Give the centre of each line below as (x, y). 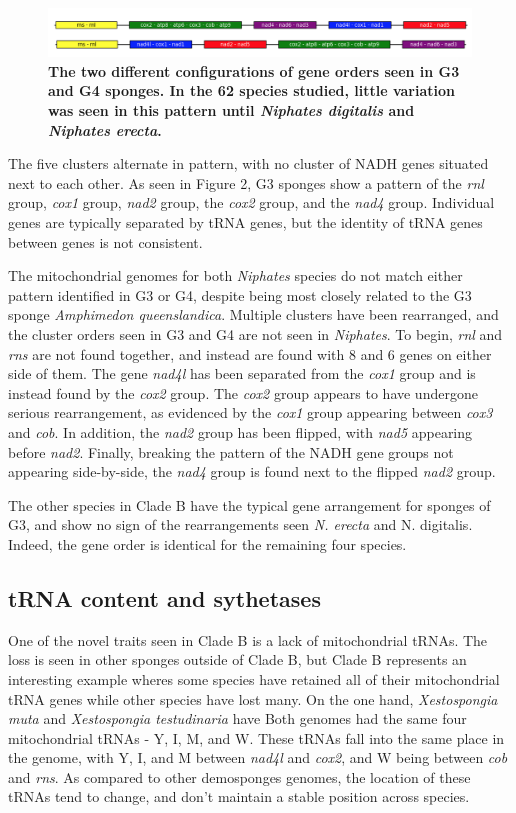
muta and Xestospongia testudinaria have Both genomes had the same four (237, 718)
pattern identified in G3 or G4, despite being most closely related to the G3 (240, 294)
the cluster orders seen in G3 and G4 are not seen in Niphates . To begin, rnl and (255, 333)
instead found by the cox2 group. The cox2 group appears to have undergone (243, 392)
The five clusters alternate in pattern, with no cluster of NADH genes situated (248, 163)
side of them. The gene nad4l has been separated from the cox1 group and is (242, 373)
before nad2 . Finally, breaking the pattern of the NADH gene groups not (231, 451)
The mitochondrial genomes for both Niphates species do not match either (235, 275)
